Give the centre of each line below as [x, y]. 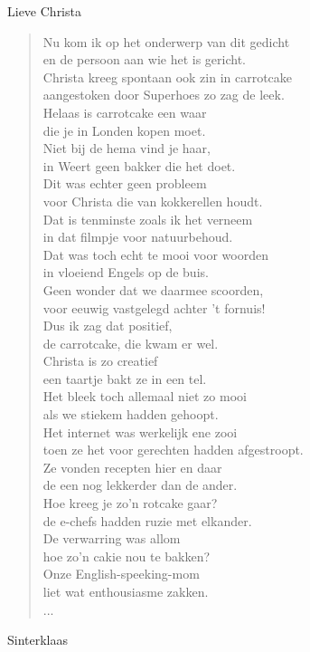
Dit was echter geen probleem [125, 183]
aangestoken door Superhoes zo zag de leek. [164, 95]
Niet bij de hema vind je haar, [127, 148]
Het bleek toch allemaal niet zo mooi [145, 396]
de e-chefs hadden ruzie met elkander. [147, 520]
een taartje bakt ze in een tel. [125, 378]
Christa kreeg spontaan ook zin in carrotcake [168, 77]
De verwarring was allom [112, 538]
